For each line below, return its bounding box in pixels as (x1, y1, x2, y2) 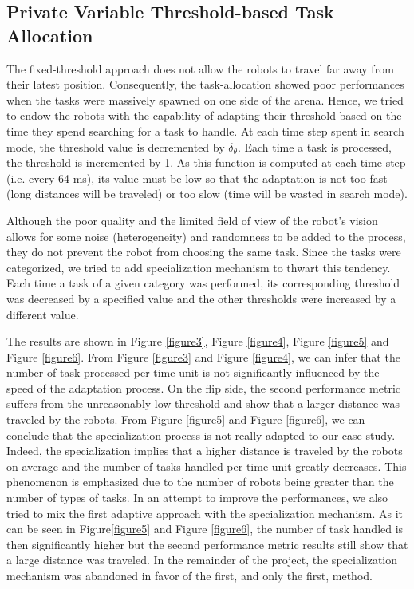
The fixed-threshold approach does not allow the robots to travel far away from (6, 60, 394, 77)
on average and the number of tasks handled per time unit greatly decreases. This (6, 457, 407, 474)
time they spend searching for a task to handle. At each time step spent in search (6, 122, 404, 139)
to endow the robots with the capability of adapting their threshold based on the (6, 107, 402, 124)
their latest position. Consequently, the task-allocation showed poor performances (6, 76, 404, 93)
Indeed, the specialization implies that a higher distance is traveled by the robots (6, 442, 403, 459)
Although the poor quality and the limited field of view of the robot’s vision (6, 211, 378, 228)
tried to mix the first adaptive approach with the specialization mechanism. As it (6, 504, 404, 521)
